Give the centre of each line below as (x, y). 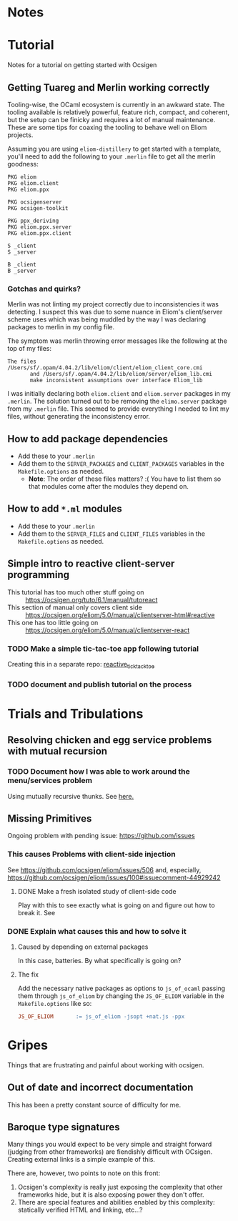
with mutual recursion (58, 751)
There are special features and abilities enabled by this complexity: (116, 1202)
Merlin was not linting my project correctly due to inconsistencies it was (113, 304)
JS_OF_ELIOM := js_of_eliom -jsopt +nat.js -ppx (101, 1016)
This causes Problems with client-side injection (92, 854)
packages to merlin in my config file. (61, 327)
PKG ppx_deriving (33, 221)
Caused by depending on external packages (83, 947)
